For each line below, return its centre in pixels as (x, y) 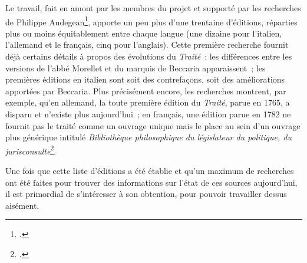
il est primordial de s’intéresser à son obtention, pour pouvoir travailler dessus (146, 194)
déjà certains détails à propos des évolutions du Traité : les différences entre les (149, 56)
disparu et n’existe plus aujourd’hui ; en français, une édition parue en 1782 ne (148, 114)
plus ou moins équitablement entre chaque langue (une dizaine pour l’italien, (144, 33)
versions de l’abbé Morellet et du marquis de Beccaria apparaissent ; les (136, 68)
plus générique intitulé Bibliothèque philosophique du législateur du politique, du (148, 137)
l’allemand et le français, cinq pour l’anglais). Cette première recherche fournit (147, 45)
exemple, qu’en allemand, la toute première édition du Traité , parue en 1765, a (148, 102)
